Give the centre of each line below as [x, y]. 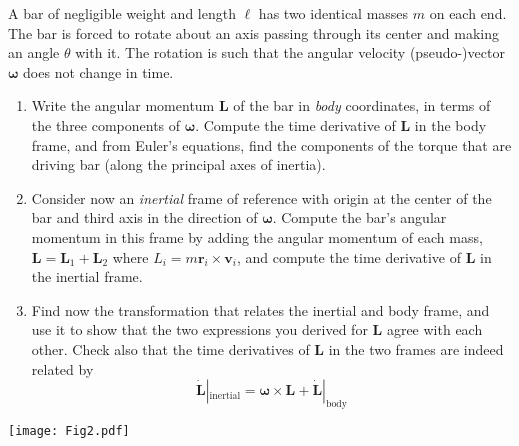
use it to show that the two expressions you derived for [199, 329]
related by [62, 368]
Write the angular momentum [123, 105]
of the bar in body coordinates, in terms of [362, 105]
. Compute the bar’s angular [359, 217]
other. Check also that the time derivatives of [170, 348]
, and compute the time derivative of [348, 256]
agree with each [434, 329]
